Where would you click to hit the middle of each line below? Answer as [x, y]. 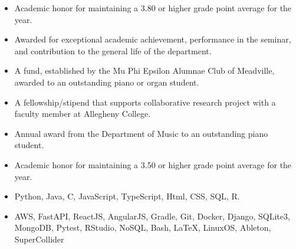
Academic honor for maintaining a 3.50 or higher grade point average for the [153, 164]
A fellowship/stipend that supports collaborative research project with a [145, 102]
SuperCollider [39, 239]
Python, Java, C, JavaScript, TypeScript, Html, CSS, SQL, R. [127, 196]
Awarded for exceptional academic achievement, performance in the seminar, [153, 39]
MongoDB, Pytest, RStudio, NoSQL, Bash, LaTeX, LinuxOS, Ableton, [143, 227]
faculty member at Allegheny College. [83, 114]
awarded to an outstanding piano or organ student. [107, 82]
